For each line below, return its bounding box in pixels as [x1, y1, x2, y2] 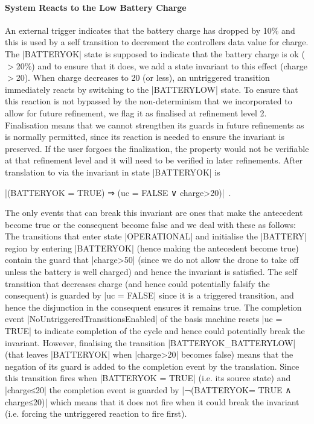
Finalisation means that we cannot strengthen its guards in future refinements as [5, 118, 304, 131]
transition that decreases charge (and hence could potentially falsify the [5, 277, 270, 290]
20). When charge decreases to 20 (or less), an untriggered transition [16, 71, 270, 84]
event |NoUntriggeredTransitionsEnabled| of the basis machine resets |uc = [5, 312, 283, 325]
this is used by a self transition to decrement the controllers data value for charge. [5, 36, 309, 48]
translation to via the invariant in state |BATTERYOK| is [5, 165, 220, 178]
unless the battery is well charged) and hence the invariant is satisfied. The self [5, 265, 298, 278]
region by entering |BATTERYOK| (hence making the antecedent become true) [5, 241, 299, 254]
